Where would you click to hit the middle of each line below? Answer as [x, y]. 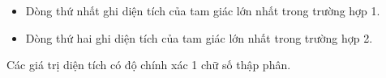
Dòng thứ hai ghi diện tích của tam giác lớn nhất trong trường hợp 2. [199, 37]
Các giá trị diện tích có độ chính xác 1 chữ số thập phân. [149, 65]
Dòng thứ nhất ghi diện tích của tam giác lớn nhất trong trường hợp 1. [203, 10]
